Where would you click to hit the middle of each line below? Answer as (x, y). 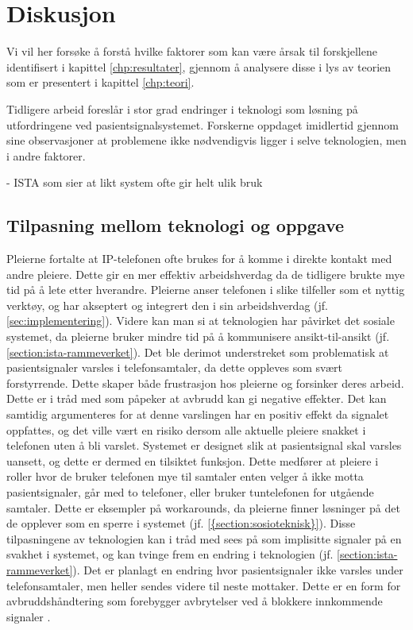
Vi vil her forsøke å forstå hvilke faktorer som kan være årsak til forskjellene (192, 51)
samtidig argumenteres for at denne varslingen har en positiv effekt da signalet (198, 414)
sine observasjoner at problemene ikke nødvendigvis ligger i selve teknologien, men (206, 140)
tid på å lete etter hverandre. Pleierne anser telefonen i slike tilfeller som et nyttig (206, 290)
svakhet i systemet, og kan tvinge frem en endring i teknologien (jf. (170, 554)
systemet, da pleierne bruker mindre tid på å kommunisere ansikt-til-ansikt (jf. (198, 336)
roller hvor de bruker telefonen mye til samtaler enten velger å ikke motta (185, 476)
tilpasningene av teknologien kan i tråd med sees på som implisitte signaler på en (204, 538)
